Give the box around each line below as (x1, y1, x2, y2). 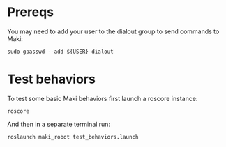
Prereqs (7, 4, 54, 20)
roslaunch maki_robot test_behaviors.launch (7, 133, 139, 140)
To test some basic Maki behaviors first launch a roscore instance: (7, 94, 198, 102)
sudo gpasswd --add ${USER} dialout (7, 48, 114, 55)
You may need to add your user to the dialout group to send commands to (7, 27, 220, 36)
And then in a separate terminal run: (7, 120, 110, 128)
